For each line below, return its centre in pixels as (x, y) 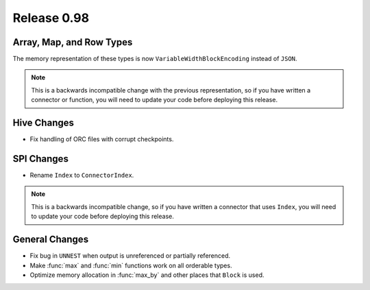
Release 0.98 (51, 18)
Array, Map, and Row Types (73, 42)
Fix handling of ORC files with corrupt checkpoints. (102, 139)
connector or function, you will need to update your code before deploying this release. (154, 100)
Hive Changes (44, 123)
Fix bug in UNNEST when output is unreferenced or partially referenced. (130, 256)
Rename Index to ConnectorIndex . (82, 176)
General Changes (51, 240)
